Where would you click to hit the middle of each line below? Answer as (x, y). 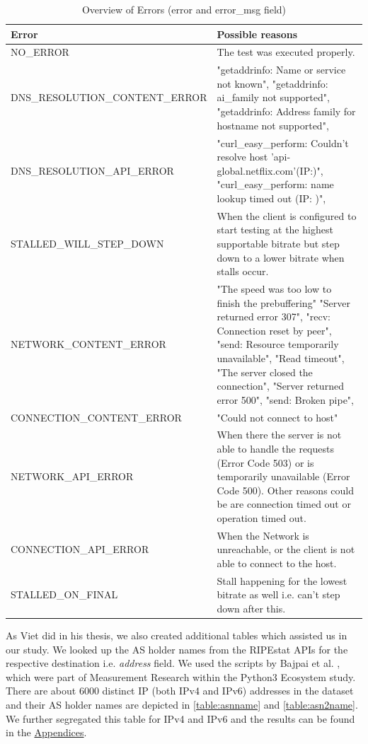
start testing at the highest (275, 229)
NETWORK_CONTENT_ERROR (88, 344)
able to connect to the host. (277, 563)
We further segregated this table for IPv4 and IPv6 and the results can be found (180, 718)
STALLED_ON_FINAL (64, 594)
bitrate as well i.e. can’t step (278, 594)
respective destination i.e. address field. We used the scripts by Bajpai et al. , (173, 663)
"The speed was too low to (274, 288)
